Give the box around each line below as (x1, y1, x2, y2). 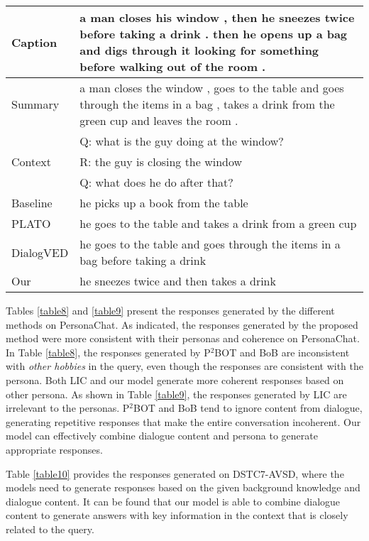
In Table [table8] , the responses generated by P (6, 344, 211, 359)
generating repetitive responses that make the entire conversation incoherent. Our (6, 414, 361, 429)
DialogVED (11, 244, 69, 261)
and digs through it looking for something (79, 42, 319, 58)
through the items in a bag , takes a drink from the (79, 96, 335, 112)
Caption (11, 33, 57, 50)
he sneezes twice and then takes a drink (79, 273, 276, 289)
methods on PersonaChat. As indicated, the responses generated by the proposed (6, 317, 358, 332)
